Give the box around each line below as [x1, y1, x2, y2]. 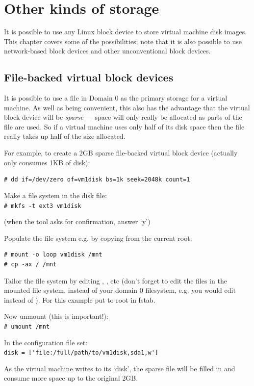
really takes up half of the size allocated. [4, 131, 126, 141]
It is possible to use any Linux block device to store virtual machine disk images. [4, 26, 247, 37]
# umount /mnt [4, 323, 50, 330]
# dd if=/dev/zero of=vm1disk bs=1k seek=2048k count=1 [4, 176, 190, 183]
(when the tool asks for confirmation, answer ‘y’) [4, 216, 151, 227]
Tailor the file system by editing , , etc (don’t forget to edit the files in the [4, 275, 227, 285]
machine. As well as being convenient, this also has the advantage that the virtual [4, 102, 250, 112]
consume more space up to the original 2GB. [4, 373, 138, 383]
